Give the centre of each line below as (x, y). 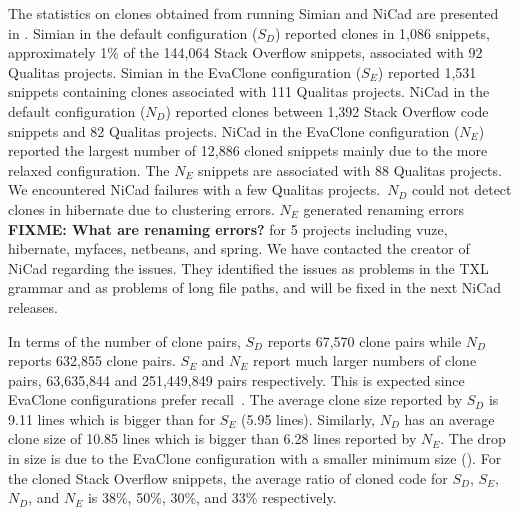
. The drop (473, 438)
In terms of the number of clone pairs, (124, 340)
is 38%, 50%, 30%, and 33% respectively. (212, 497)
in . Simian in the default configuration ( (133, 32)
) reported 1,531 (427, 71)
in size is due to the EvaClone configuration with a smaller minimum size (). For (255, 458)
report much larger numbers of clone (365, 360)
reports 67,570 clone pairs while (364, 340)
